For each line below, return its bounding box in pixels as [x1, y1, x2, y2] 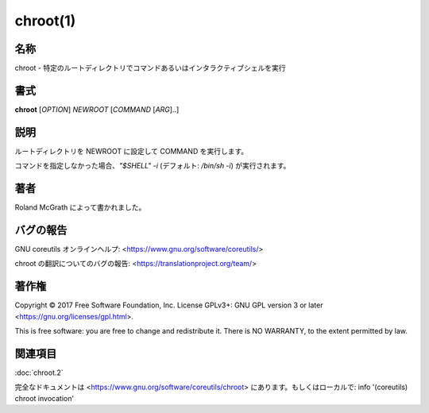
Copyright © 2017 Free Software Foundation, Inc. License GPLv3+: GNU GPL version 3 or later [14, 300, 323, 310]
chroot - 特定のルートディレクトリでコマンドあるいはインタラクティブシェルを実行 [14, 64, 286, 73]
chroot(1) [14, 12, 76, 29]
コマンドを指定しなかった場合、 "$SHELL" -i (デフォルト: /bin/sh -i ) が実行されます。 [14, 161, 291, 171]
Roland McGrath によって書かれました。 [14, 203, 146, 212]
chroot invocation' [14, 393, 75, 403]
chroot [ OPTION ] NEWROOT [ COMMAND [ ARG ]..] [14, 104, 180, 114]
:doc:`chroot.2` [14, 368, 64, 377]
